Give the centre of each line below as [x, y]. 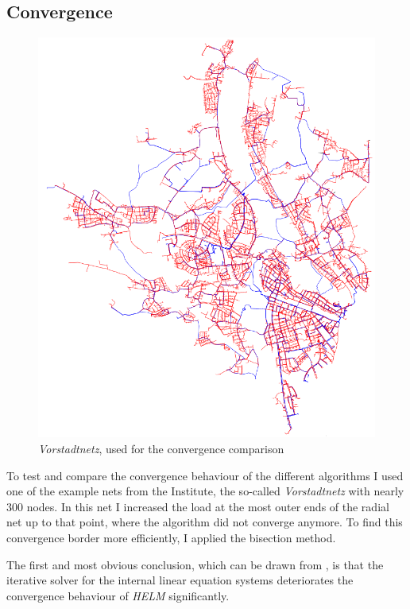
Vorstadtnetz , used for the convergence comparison [161, 449]
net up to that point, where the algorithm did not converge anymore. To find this [205, 522]
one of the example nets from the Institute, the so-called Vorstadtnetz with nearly [205, 491]
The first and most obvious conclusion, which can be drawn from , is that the [195, 564]
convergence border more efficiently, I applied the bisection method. [171, 538]
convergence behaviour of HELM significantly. [118, 595]
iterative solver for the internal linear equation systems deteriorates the [180, 580]
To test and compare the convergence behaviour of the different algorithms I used [205, 475]
